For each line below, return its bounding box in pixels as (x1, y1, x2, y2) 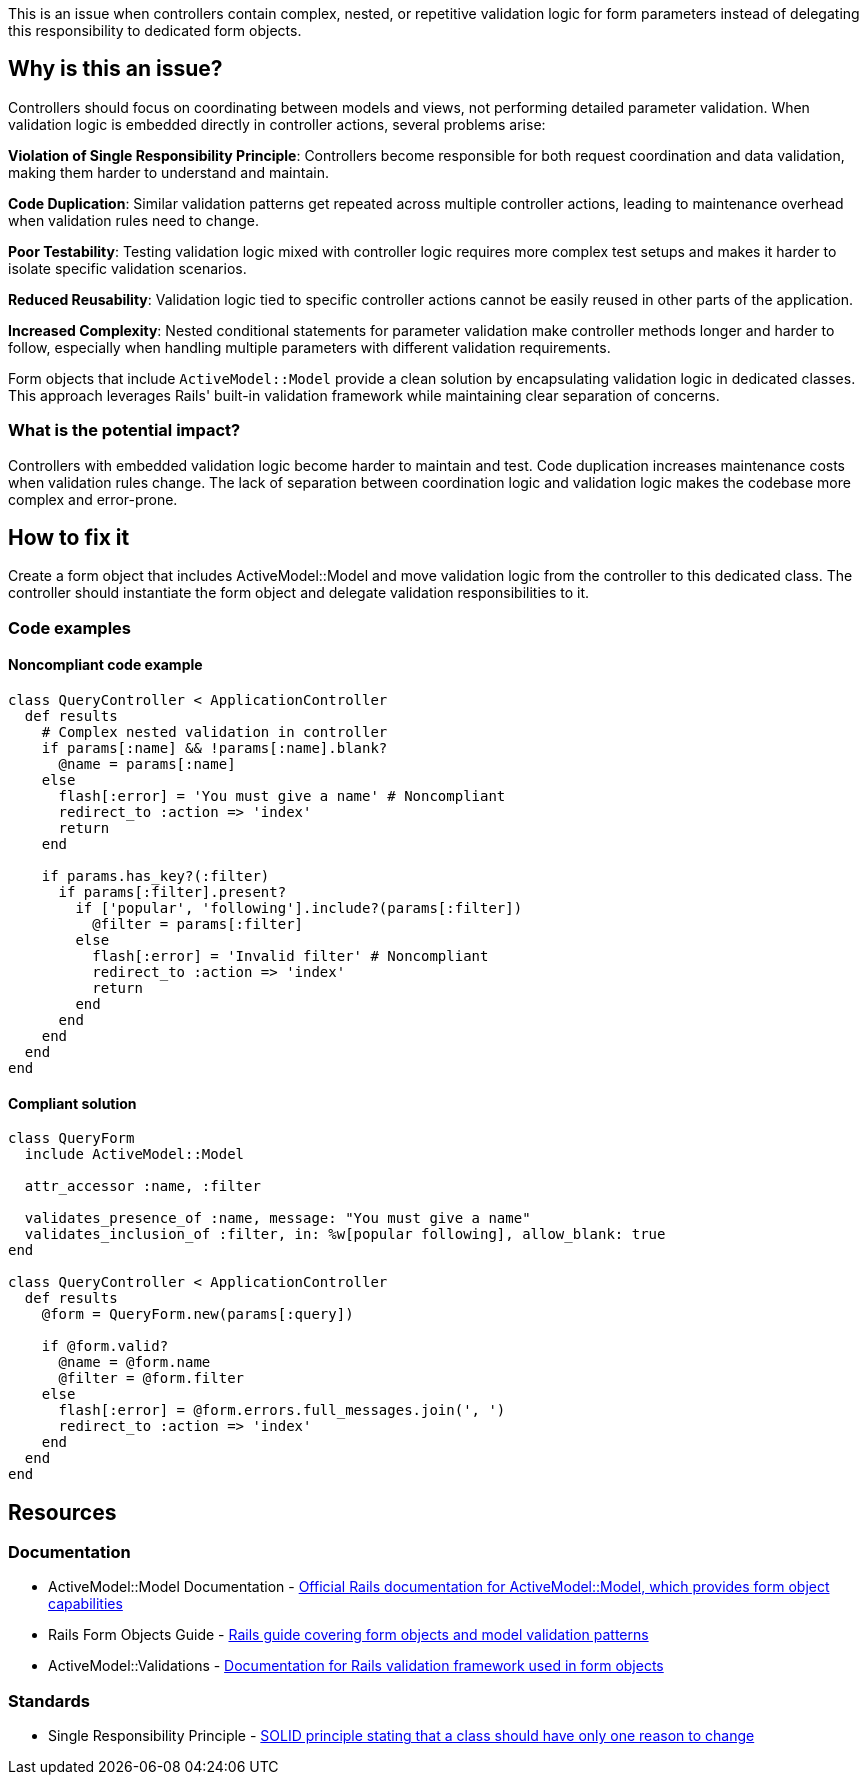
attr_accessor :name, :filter (24, 1178, 261, 1195)
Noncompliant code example (8, 656, 203, 674)
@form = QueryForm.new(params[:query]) (41, 1306, 354, 1323)
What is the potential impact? (8, 420, 241, 441)
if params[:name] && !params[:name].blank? (41, 740, 388, 757)
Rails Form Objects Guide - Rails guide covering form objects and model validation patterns (48, 1626, 649, 1644)
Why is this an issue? (8, 56, 223, 82)
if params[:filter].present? (58, 884, 287, 901)
